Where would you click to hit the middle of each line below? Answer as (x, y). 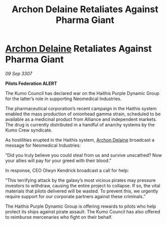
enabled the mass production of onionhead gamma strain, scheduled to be (83, 114)
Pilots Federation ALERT (31, 83)
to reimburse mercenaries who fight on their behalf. (59, 217)
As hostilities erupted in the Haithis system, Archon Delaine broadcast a (80, 140)
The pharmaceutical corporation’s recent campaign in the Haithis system (81, 108)
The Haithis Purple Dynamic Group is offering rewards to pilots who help (81, 206)
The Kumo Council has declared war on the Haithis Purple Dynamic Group (82, 93)
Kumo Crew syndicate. (29, 130)
